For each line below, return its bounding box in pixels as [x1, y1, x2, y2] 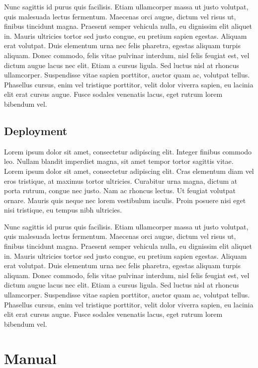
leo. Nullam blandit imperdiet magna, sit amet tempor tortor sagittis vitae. [4, 156, 234, 166]
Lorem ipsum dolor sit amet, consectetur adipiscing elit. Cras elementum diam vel [4, 165, 254, 176]
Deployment [4, 123, 68, 138]
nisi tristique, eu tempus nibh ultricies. [4, 205, 122, 215]
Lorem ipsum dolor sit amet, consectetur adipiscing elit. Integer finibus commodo [4, 146, 252, 156]
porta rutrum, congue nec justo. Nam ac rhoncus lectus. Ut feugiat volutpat [4, 185, 236, 196]
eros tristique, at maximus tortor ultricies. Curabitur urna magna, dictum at [4, 175, 238, 186]
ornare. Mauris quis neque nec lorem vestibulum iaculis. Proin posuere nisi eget [4, 195, 246, 205]
